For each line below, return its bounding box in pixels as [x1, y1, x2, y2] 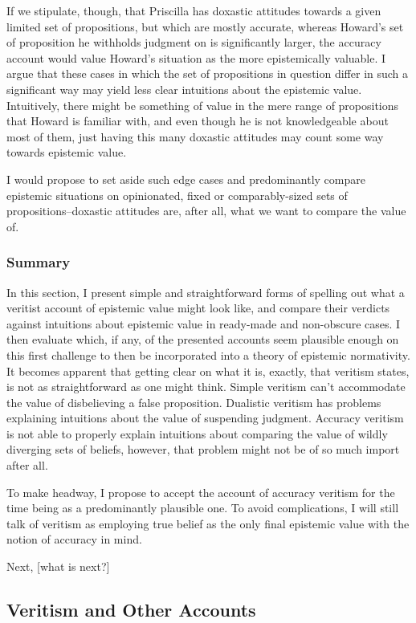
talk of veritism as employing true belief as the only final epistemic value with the [6, 515, 410, 531]
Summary [6, 252, 71, 272]
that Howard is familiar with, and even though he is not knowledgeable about [6, 112, 389, 129]
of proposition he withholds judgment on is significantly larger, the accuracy [6, 34, 381, 51]
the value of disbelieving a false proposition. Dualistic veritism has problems [6, 393, 381, 410]
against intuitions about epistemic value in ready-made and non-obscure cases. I [6, 315, 401, 332]
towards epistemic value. [6, 144, 127, 161]
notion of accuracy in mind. [6, 531, 142, 548]
